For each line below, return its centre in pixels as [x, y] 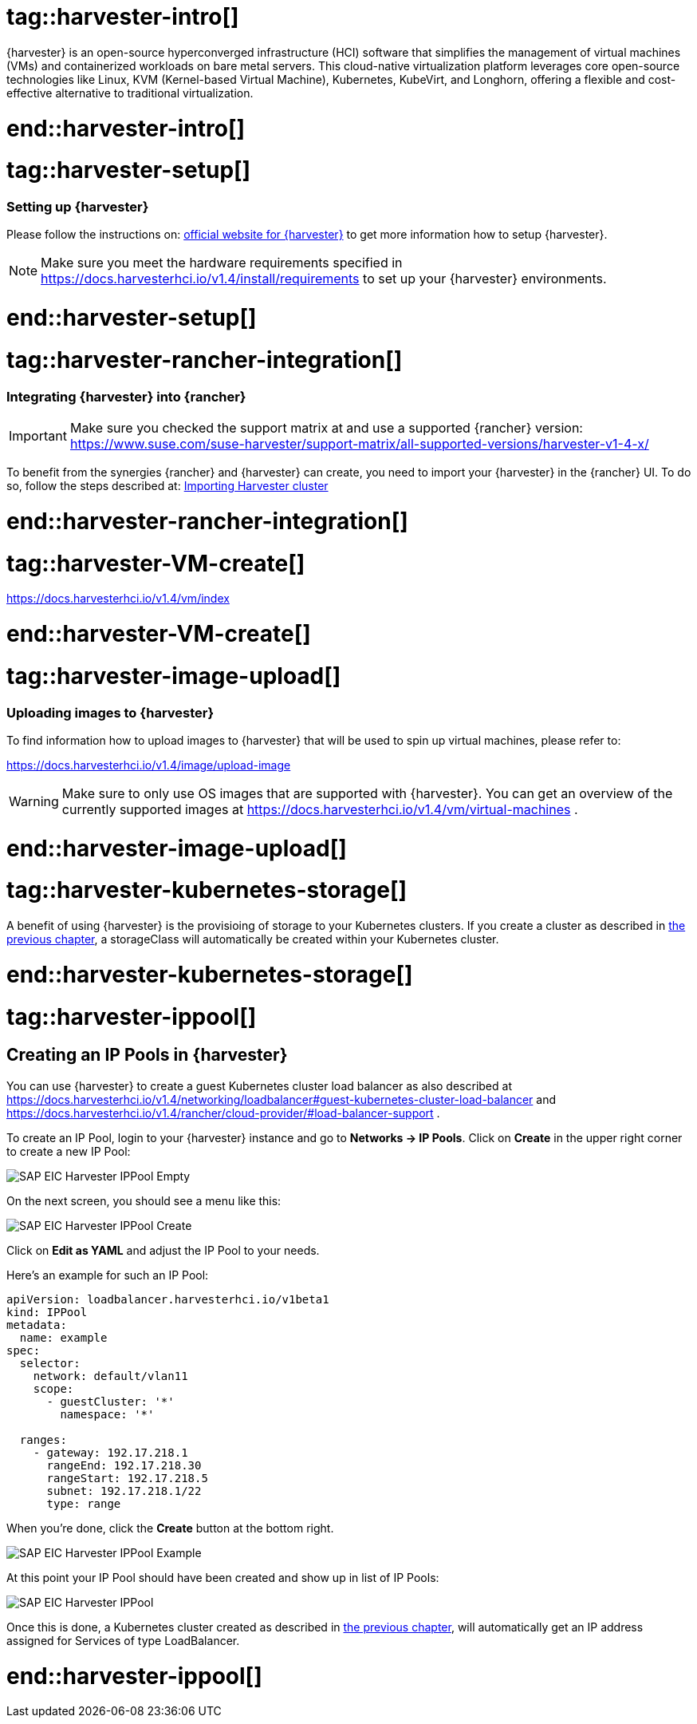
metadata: [37, 1325]
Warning [34, 801]
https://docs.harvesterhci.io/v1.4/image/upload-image [149, 765]
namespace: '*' [107, 1414]
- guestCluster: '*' [110, 1401]
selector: [50, 1363]
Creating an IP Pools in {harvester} [147, 1055]
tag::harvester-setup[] [129, 170]
